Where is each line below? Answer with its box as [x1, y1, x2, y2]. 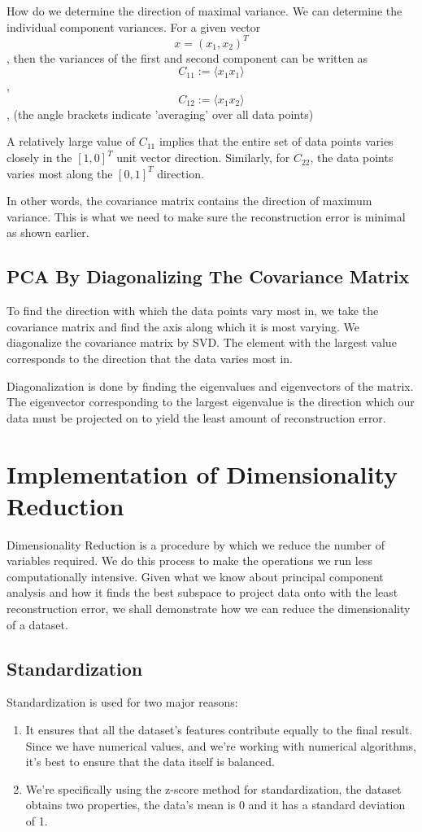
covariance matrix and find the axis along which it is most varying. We [7, 317, 359, 335]
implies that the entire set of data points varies [159, 133, 394, 150]
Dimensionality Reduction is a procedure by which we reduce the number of [7, 536, 385, 553]
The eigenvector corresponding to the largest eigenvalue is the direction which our [7, 393, 415, 410]
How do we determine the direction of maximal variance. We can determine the [7, 2, 402, 19]
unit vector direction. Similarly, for [116, 149, 290, 166]
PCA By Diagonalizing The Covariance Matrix [7, 264, 410, 289]
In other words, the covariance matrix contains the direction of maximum [7, 192, 372, 209]
